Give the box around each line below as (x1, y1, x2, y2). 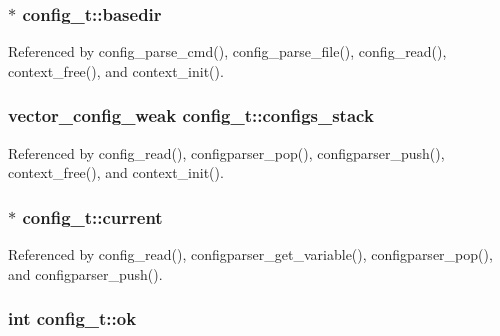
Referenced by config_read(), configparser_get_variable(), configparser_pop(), (8, 244, 493, 265)
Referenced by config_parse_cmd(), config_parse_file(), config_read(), (8, 41, 447, 62)
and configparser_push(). (8, 263, 163, 284)
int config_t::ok (8, 306, 137, 331)
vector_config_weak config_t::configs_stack (8, 103, 374, 128)
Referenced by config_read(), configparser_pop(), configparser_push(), (8, 142, 445, 163)
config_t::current (22, 204, 163, 229)
